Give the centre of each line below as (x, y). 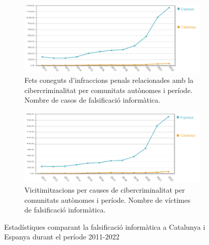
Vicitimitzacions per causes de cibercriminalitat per (105, 190)
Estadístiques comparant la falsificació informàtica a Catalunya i (105, 226)
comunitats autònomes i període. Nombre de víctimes (108, 200)
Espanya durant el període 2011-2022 (62, 237)
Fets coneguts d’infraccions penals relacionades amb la (109, 80)
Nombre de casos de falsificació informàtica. (93, 100)
